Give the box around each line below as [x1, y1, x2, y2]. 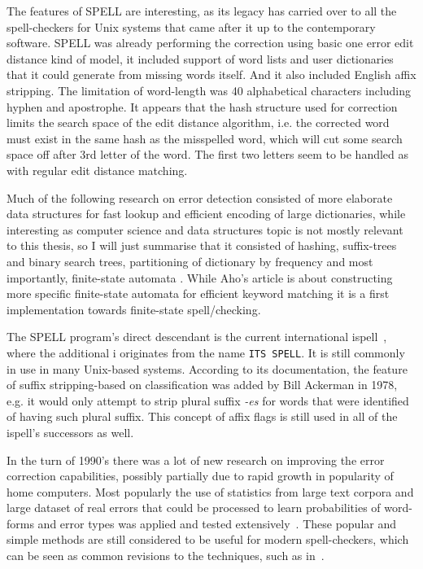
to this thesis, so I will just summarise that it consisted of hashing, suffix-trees [7, 237, 397, 254]
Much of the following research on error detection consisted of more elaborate [7, 189, 393, 206]
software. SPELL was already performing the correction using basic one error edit [7, 34, 414, 51]
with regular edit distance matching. [7, 161, 188, 178]
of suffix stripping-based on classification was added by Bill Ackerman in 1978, [7, 376, 398, 393]
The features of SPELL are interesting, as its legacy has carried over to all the [7, 2, 397, 19]
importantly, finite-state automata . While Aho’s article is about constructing [7, 269, 393, 286]
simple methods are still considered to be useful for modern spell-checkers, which [7, 531, 409, 548]
